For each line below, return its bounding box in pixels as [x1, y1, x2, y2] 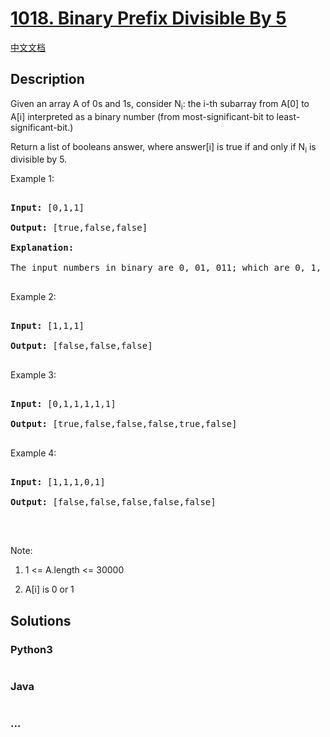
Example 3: [10, 369, 57, 381]
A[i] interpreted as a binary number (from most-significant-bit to [10, 110, 275, 122]
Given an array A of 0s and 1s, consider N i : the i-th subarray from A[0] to [10, 97, 310, 112]
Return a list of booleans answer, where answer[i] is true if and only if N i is [10, 140, 317, 155]
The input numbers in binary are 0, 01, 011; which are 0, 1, [10, 262, 322, 274]
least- [276, 110, 301, 122]
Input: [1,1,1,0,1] [10, 477, 106, 488]
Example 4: [10, 447, 57, 459]
